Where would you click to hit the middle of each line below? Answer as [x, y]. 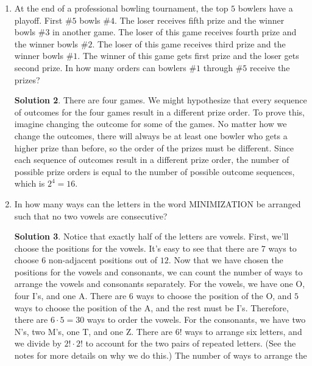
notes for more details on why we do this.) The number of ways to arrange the [161, 355]
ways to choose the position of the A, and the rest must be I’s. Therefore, [151, 307]
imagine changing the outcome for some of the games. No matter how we [151, 124]
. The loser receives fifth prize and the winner [199, 20]
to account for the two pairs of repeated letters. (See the [191, 343]
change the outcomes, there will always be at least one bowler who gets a [151, 135]
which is [30, 183]
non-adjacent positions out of [103, 260]
